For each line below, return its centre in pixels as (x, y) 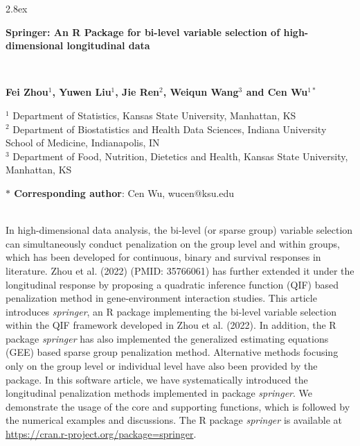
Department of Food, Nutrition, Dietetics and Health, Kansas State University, (180, 156)
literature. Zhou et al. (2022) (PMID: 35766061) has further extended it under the (180, 270)
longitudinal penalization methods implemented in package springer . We (159, 393)
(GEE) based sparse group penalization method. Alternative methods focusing (172, 352)
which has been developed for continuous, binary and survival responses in (163, 257)
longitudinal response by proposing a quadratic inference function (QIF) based (172, 284)
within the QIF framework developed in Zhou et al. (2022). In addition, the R (171, 325)
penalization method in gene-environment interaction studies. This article (161, 298)
